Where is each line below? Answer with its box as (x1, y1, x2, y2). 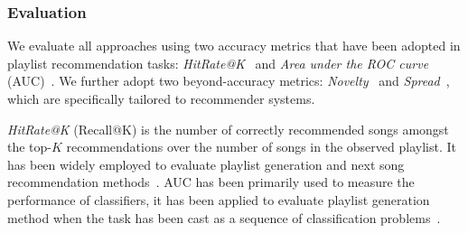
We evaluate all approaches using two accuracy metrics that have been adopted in (7, 36, 461, 55)
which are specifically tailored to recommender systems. (7, 89, 315, 107)
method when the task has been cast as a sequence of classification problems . (7, 208, 441, 227)
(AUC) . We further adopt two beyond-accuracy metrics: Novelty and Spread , (7, 71, 450, 90)
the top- (7, 137, 51, 156)
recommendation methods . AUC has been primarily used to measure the (7, 172, 415, 191)
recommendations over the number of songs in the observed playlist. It (66, 137, 456, 156)
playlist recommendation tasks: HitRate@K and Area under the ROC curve (7, 53, 429, 72)
